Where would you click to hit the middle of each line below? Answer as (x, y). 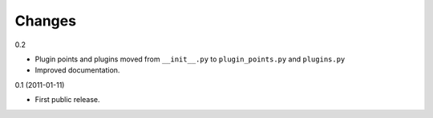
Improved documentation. (77, 70)
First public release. (67, 100)
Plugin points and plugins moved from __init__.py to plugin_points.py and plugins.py (190, 59)
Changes (45, 21)
